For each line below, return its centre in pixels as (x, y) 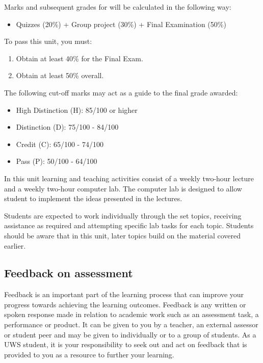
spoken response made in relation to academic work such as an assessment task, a (131, 314)
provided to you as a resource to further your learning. (89, 354)
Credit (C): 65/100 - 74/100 (60, 144)
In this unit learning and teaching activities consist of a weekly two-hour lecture (129, 178)
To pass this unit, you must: (48, 41)
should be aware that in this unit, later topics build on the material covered (122, 235)
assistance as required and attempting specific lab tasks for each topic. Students (129, 225)
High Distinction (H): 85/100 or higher (77, 110)
